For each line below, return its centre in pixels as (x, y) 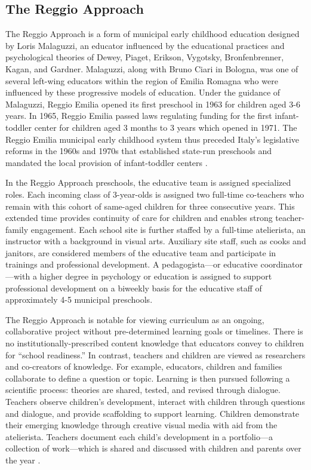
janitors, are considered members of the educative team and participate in (141, 252)
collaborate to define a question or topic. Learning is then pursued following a (148, 378)
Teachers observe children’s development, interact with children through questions (155, 402)
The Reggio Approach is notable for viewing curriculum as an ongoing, (135, 319)
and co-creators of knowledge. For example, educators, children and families (144, 366)
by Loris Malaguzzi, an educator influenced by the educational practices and (145, 45)
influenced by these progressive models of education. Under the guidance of (143, 92)
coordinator (281, 264)
